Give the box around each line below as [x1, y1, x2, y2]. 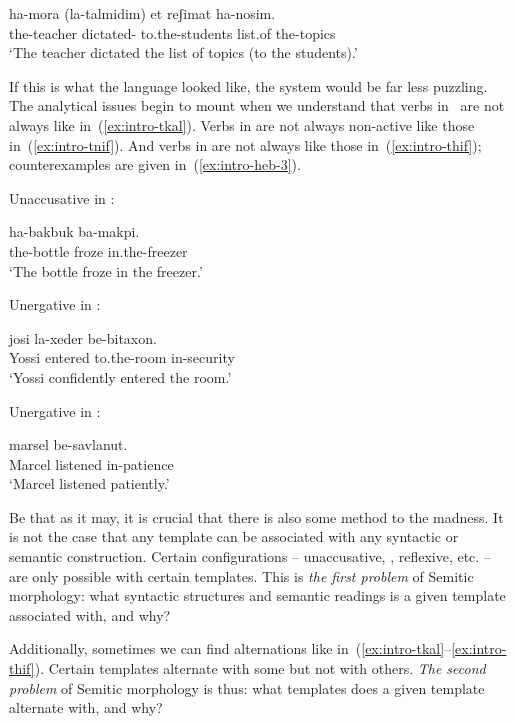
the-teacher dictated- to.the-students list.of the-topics [9, 22, 336, 43]
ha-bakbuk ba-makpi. [9, 221, 140, 242]
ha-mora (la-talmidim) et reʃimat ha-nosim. [9, 3, 276, 23]
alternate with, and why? [9, 697, 163, 718]
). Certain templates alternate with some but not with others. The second [34, 658, 486, 679]
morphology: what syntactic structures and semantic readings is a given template [9, 585, 506, 606]
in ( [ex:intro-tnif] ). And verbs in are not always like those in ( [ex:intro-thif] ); [9, 134, 482, 155]
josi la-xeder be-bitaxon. [9, 327, 157, 348]
